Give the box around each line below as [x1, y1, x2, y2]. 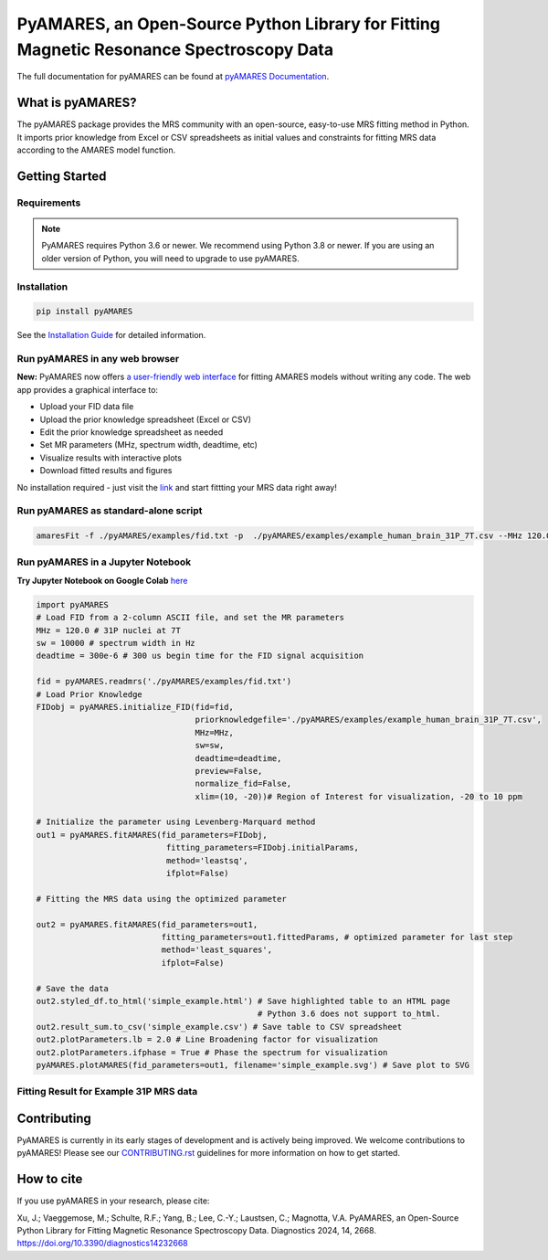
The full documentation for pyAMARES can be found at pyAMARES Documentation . [16, 71, 330, 82]
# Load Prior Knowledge [36, 689, 143, 699]
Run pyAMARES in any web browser [16, 353, 180, 365]
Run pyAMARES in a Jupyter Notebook [16, 556, 192, 568]
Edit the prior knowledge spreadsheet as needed [39, 427, 224, 438]
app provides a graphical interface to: [16, 384, 159, 395]
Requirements [16, 196, 81, 209]
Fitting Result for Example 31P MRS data [16, 1085, 198, 1098]
